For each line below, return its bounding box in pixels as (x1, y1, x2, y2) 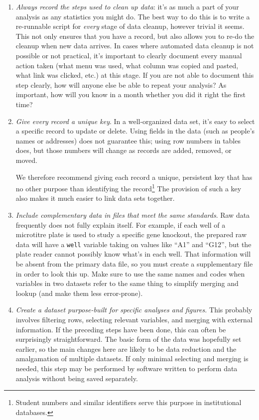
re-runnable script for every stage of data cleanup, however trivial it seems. (15, 21, 245, 31)
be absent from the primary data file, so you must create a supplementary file (15, 258, 253, 269)
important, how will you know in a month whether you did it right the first (15, 89, 246, 100)
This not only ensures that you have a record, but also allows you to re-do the (15, 30, 255, 41)
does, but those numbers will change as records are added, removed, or (15, 145, 232, 155)
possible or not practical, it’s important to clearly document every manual (15, 50, 242, 60)
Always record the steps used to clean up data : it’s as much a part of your (15, 1, 239, 11)
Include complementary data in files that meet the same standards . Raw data (15, 209, 250, 220)
